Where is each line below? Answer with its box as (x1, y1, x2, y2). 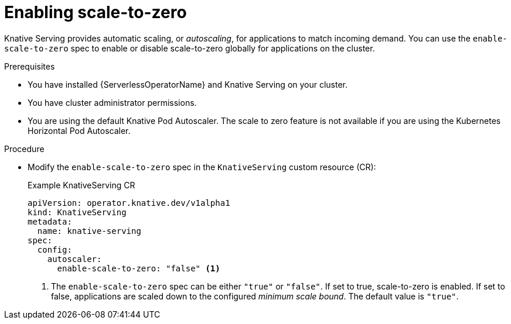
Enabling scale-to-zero (4, 2, 187, 22)
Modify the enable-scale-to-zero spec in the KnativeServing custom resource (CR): (28, 161, 376, 172)
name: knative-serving (37, 226, 141, 236)
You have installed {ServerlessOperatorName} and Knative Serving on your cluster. (28, 79, 348, 89)
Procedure (4, 143, 45, 154)
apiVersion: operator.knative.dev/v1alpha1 (28, 198, 230, 208)
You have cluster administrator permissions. (28, 97, 197, 108)
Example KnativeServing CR (28, 180, 135, 190)
